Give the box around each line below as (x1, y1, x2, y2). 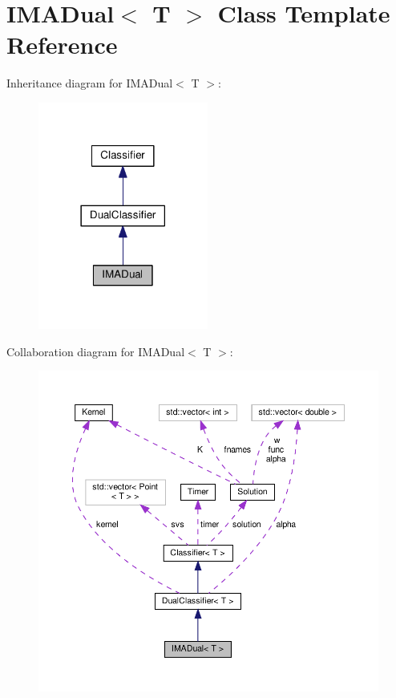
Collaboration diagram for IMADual (6, 343, 185, 359)
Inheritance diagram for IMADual (6, 75, 173, 91)
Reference (6, 28, 118, 61)
